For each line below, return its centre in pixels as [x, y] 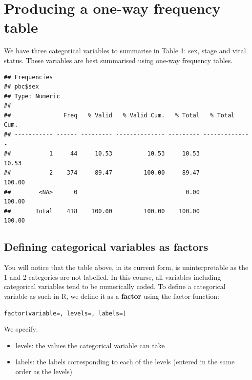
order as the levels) [44, 371]
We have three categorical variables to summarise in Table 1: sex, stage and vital [125, 51]
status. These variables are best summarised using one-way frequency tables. [118, 60]
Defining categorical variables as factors [106, 247]
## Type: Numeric [32, 96]
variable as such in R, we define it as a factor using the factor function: [112, 296]
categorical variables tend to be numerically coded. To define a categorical [115, 286]
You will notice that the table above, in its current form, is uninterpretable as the [126, 267]
